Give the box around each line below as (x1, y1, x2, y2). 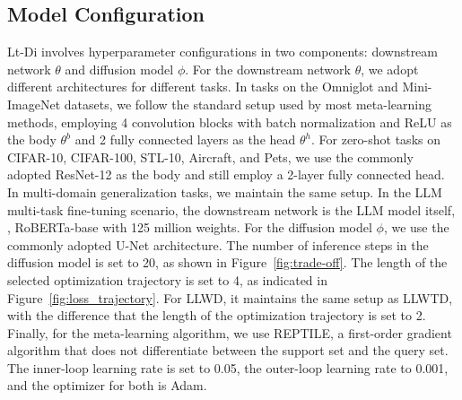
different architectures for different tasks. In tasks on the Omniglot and (7, 77, 398, 96)
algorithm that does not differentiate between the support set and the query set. (7, 341, 449, 360)
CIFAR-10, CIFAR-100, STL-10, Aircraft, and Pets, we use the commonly (7, 147, 414, 166)
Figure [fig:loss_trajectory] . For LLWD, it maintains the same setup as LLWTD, (7, 288, 453, 307)
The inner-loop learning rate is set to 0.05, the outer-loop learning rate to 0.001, (7, 358, 449, 377)
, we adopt (361, 59, 419, 78)
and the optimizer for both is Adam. (7, 376, 207, 395)
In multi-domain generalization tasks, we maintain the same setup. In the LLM (7, 182, 442, 201)
